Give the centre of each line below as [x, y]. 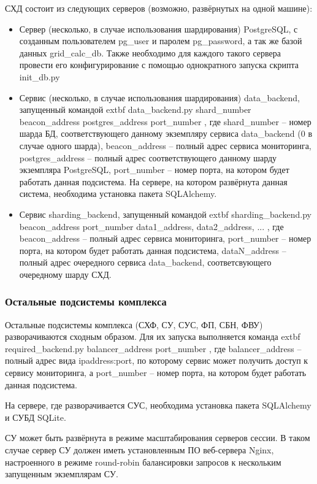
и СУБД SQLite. [36, 417]
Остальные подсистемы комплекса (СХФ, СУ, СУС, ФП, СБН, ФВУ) [134, 324]
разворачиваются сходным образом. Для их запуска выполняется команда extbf [153, 336]
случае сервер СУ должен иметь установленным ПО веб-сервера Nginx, [139, 450]
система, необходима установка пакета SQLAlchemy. [118, 194]
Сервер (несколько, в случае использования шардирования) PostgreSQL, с [158, 29]
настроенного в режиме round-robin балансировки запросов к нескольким [143, 462]
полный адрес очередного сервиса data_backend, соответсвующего [145, 262]
